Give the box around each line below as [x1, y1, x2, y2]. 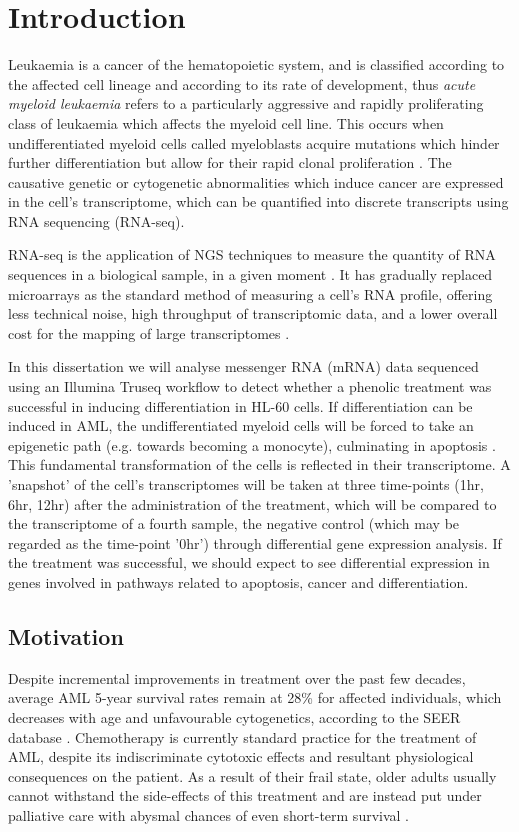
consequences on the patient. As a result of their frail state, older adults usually [8, 765, 497, 786]
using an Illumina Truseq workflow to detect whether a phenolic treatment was [8, 376, 492, 397]
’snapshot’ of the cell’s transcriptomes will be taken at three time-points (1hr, [8, 474, 484, 494]
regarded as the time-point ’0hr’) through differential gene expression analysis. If [8, 532, 502, 553]
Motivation [8, 620, 124, 651]
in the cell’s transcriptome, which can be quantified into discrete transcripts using [8, 191, 509, 212]
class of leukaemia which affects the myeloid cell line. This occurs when [8, 112, 444, 133]
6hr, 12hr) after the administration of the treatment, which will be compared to [8, 493, 497, 514]
